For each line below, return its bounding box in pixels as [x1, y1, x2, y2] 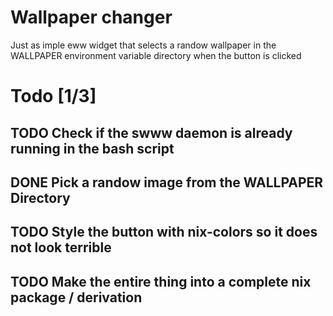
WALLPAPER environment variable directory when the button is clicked [10, 49, 302, 61]
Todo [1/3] [10, 85, 97, 108]
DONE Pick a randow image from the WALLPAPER [10, 174, 324, 191]
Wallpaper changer [10, 6, 173, 29]
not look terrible [10, 239, 112, 256]
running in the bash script [10, 140, 175, 157]
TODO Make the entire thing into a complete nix [10, 273, 312, 290]
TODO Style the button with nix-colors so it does [10, 224, 318, 241]
